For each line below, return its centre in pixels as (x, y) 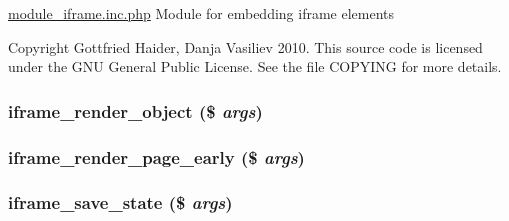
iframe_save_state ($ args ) (120, 202)
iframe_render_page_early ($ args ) (156, 156)
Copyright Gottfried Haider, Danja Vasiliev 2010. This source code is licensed (245, 46)
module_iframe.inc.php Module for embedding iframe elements (201, 13)
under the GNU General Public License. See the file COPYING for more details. (255, 66)
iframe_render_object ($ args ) (135, 110)
